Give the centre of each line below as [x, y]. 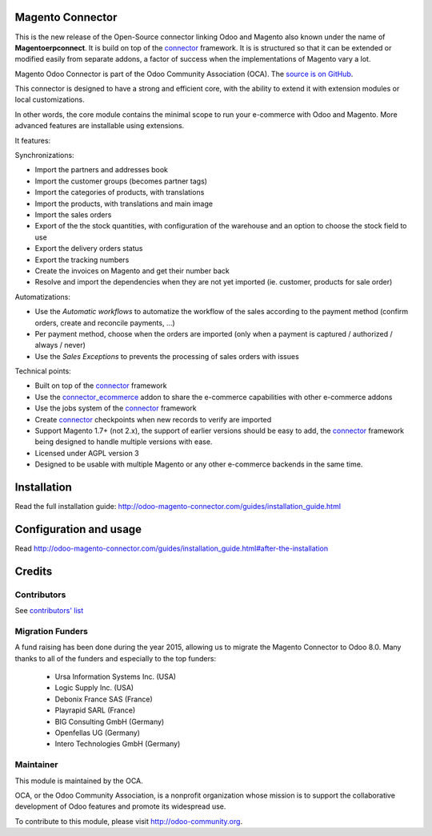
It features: [33, 140]
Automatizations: [43, 297]
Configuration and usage [78, 529]
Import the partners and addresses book [101, 170]
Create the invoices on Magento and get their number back [132, 271]
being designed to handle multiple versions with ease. [124, 442]
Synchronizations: [45, 155]
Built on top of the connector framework [101, 386]
